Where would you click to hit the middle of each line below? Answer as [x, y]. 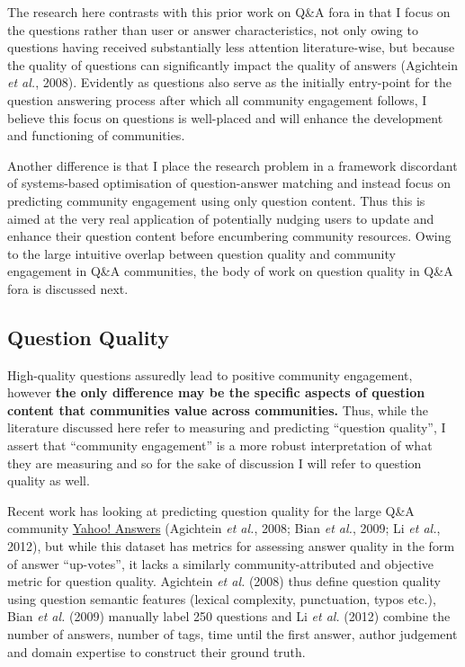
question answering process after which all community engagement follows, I [217, 99]
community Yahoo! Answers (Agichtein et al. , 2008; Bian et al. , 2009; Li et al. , [224, 528]
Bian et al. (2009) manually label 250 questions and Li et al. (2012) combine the [229, 616]
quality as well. [49, 480]
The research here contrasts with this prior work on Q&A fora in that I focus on [229, 12]
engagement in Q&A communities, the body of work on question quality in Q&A [230, 271]
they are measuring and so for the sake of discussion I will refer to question [215, 462]
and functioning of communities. [96, 135]
